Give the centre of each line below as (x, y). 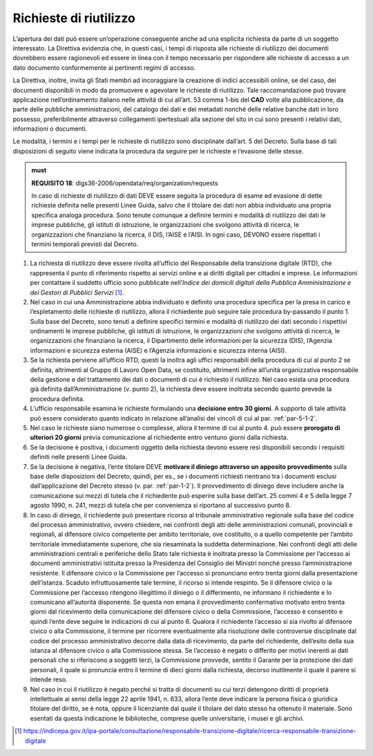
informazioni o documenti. (50, 129)
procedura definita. (57, 398)
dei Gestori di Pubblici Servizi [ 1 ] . (77, 292)
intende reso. (49, 680)
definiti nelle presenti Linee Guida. (79, 457)
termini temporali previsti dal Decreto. (85, 244)
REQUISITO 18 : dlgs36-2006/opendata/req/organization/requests (125, 183)
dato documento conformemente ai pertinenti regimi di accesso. (104, 67)
